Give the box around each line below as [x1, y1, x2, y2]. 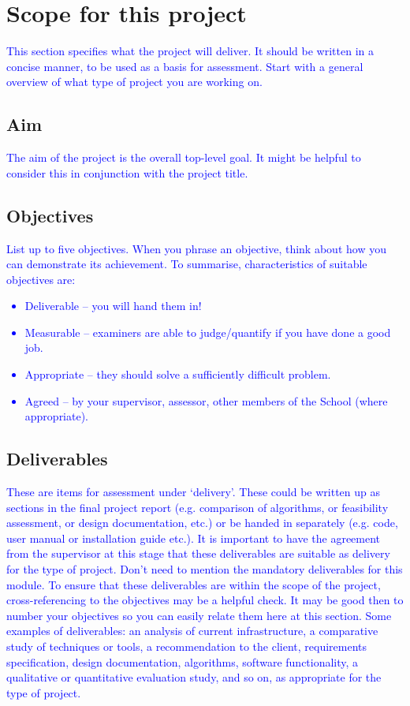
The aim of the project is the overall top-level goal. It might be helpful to [6, 149, 361, 166]
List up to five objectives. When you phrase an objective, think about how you [6, 240, 386, 256]
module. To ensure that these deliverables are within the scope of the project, [6, 576, 381, 592]
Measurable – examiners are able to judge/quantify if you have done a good [24, 323, 391, 340]
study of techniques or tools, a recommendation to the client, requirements [6, 637, 367, 654]
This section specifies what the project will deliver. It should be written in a [6, 43, 374, 59]
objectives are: [6, 271, 76, 287]
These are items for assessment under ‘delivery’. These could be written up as [6, 484, 381, 500]
